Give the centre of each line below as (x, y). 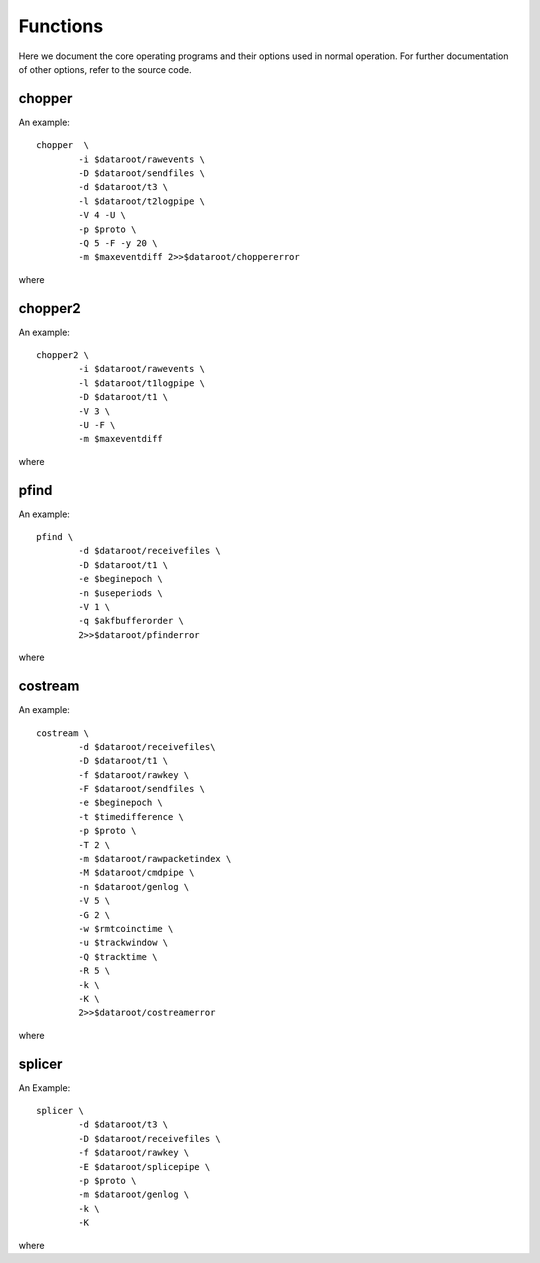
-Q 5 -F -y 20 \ (118, 243)
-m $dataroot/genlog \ (134, 1194)
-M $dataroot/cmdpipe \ (136, 873)
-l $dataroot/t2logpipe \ (141, 201)
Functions (61, 26)
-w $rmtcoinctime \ (126, 928)
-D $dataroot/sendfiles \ (141, 173)
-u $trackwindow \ (123, 943)
